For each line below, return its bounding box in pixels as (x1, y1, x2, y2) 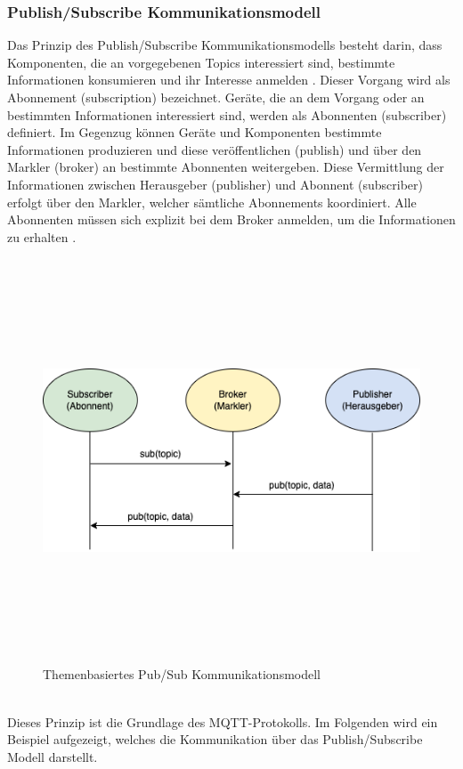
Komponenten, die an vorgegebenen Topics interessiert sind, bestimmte (7, 53, 395, 71)
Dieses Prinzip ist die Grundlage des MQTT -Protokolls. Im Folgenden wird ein (7, 712, 438, 731)
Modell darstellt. (7, 747, 98, 765)
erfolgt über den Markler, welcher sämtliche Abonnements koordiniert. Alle (7, 192, 417, 211)
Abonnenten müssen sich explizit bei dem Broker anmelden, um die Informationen (7, 210, 456, 229)
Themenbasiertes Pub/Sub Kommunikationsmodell (43, 665, 321, 684)
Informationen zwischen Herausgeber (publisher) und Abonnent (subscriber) (7, 174, 423, 193)
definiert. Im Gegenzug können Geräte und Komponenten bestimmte (7, 123, 382, 142)
